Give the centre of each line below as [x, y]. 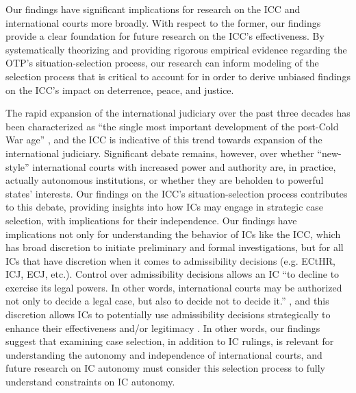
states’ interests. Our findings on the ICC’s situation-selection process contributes [177, 193]
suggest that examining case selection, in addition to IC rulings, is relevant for [170, 341]
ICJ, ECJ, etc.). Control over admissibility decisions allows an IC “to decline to [173, 274]
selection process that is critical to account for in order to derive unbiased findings [178, 76]
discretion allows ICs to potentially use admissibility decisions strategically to [168, 314]
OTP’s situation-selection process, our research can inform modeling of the [162, 63]
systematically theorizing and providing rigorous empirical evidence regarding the [176, 49]
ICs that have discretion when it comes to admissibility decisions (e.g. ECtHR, [170, 260]
